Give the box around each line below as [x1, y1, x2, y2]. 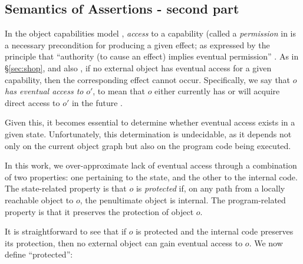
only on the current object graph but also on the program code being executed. [5, 139, 291, 151]
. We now [249, 236, 283, 249]
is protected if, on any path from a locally [136, 182, 285, 194]
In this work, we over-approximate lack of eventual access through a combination [5, 159, 297, 171]
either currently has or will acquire [154, 85, 280, 97]
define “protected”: [5, 248, 73, 260]
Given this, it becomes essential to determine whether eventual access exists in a [5, 116, 295, 128]
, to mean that [93, 85, 145, 97]
